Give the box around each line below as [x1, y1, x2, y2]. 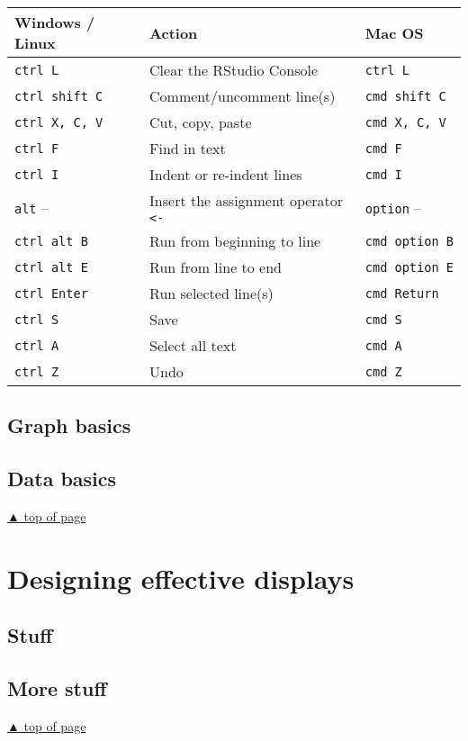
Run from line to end [149, 257, 283, 277]
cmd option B [364, 233, 454, 249]
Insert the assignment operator [149, 190, 344, 211]
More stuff [7, 674, 107, 702]
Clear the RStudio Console [149, 59, 319, 80]
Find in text [149, 138, 226, 158]
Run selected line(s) [149, 283, 274, 303]
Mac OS [364, 22, 424, 43]
